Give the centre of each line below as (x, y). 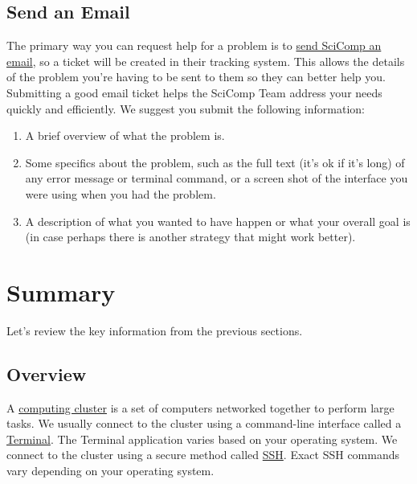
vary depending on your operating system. (110, 471)
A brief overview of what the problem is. (125, 135)
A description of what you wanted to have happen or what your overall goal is (218, 221)
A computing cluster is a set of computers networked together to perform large (200, 407)
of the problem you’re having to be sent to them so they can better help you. (196, 77)
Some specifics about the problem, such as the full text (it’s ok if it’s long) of (215, 162)
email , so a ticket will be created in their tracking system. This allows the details (206, 61)
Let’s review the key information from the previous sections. (155, 330)
